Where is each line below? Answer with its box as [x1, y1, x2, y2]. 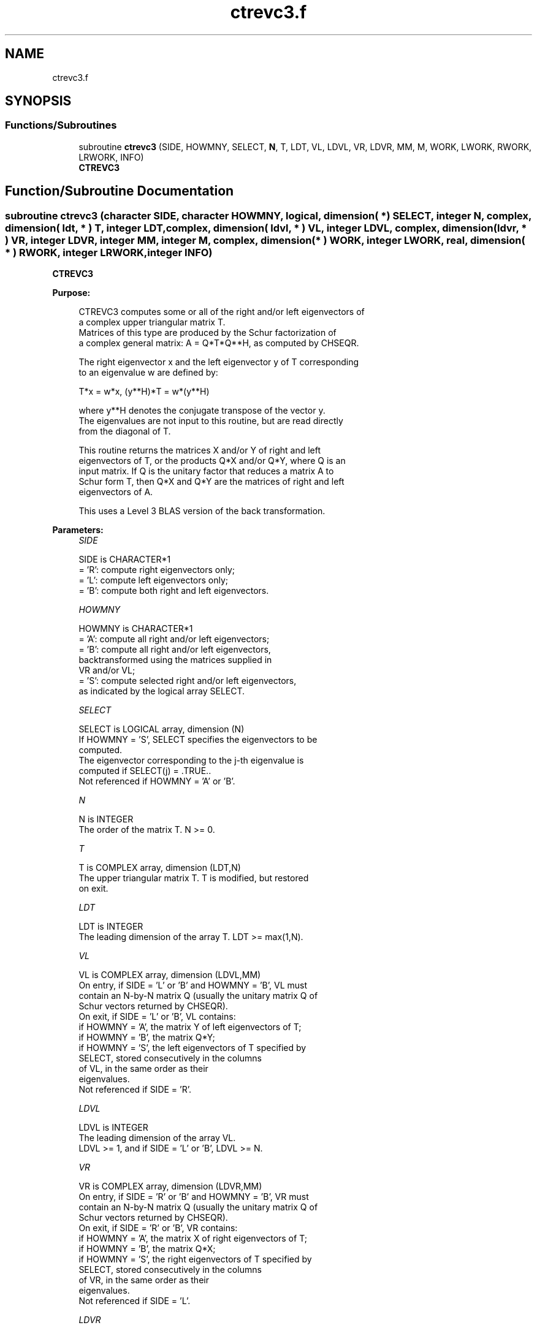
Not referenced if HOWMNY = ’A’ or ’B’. [78, 776, 235, 787]
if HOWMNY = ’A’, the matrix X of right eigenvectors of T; [78, 1233, 307, 1244]
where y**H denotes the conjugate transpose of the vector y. [78, 405, 326, 416]
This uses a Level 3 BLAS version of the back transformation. [78, 506, 326, 517]
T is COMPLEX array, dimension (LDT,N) [78, 862, 241, 873]
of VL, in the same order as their [78, 1063, 208, 1074]
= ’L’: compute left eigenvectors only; [78, 575, 229, 586]
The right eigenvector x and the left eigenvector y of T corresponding [78, 357, 359, 368]
